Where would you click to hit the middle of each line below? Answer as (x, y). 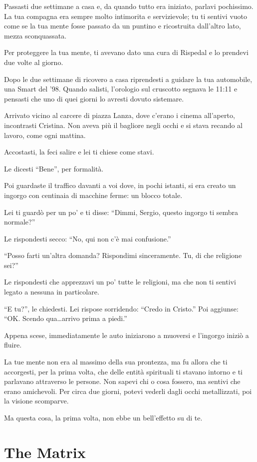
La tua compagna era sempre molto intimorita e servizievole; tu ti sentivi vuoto (126, 16)
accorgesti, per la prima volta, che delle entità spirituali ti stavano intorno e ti (123, 371)
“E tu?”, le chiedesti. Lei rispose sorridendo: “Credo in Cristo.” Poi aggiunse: (121, 308)
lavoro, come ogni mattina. (45, 135)
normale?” (20, 222)
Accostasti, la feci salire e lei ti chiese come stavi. (79, 152)
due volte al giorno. (34, 62)
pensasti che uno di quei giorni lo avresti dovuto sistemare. (94, 98)
